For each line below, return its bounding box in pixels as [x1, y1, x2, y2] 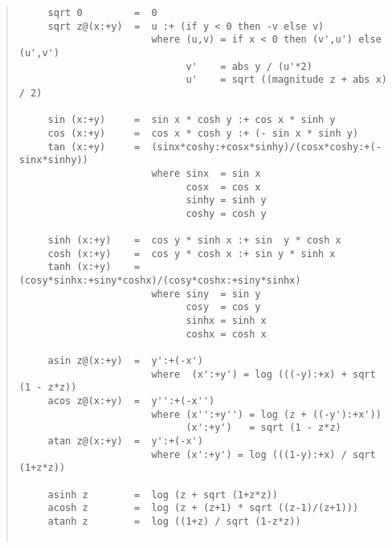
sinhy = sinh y [186, 194, 267, 207]
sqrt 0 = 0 [47, 7, 157, 18]
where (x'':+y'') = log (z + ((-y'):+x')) [151, 408, 382, 420]
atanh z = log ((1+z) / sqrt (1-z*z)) [47, 515, 301, 527]
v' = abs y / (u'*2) [186, 60, 312, 72]
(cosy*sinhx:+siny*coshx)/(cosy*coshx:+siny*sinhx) [18, 275, 301, 287]
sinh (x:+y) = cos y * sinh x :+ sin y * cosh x [47, 235, 341, 247]
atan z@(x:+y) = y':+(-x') [47, 436, 203, 447]
